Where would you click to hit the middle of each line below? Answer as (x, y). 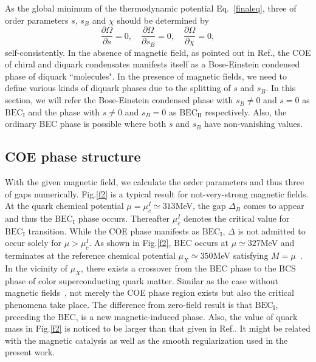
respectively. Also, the (246, 111)
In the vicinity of (36, 268)
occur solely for (33, 243)
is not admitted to (272, 231)
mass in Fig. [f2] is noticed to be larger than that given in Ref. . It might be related (158, 328)
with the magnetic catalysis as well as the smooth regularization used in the (146, 340)
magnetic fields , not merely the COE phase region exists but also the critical (149, 292)
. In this (281, 88)
